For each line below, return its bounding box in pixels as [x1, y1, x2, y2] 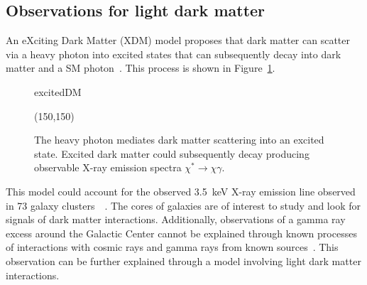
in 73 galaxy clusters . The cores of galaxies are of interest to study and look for [6, 198, 361, 213]
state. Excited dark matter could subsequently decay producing [34, 146, 310, 161]
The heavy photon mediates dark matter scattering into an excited [34, 132, 324, 147]
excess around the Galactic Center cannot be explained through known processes [6, 225, 357, 240]
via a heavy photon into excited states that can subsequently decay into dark [6, 46, 341, 61]
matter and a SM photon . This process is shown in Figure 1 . [6, 60, 275, 75]
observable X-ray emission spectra [34, 160, 182, 175]
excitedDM [34, 84, 82, 99]
